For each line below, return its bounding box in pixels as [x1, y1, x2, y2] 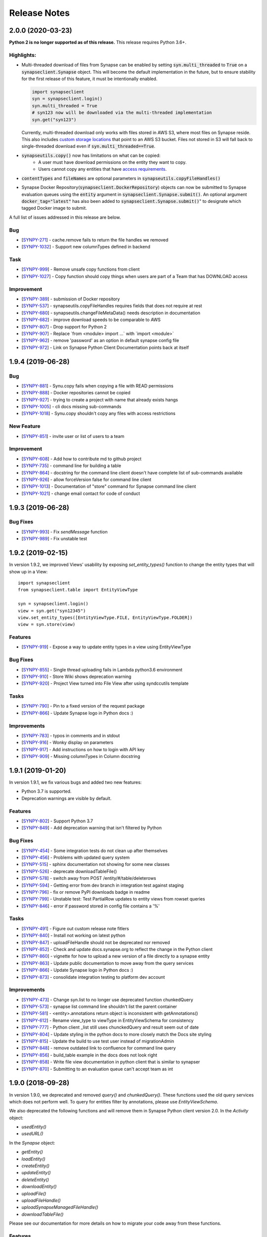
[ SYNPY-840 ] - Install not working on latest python [21, 933, 126, 939]
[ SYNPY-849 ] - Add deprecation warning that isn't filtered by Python [21, 825, 162, 831]
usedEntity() [21, 1124, 46, 1130]
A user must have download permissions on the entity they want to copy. [38, 159, 187, 165]
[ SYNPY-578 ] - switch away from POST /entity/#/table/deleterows [21, 875, 156, 881]
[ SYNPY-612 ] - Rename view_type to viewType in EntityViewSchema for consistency [21, 1017, 194, 1023]
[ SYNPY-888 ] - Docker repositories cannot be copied [21, 390, 131, 396]
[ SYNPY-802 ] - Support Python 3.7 [21, 818, 93, 824]
